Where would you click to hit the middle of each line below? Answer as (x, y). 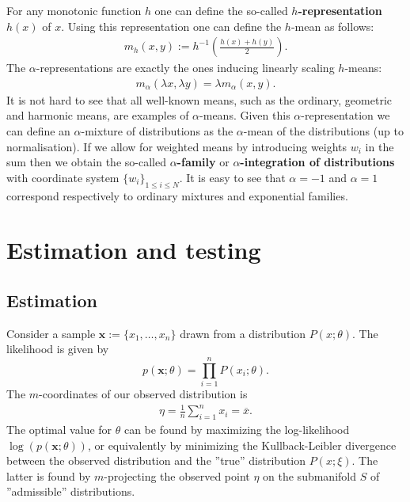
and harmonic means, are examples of (98, 115)
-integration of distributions (317, 162)
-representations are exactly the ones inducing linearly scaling (185, 68)
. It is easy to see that (232, 177)
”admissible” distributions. (71, 491)
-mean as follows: (332, 26)
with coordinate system (63, 177)
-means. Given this (245, 115)
